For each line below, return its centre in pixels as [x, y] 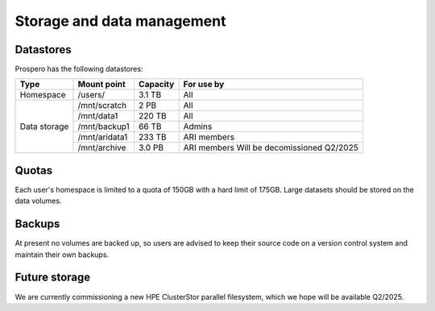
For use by [204, 85]
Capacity [156, 85]
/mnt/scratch [102, 106]
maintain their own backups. [62, 255]
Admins [198, 126]
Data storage [44, 126]
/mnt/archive [102, 147]
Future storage [53, 278]
